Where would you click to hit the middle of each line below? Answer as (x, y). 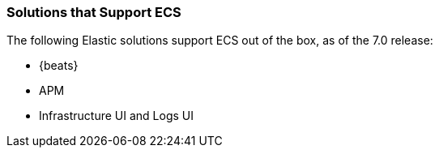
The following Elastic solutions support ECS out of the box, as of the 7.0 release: (220, 41)
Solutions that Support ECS (94, 12)
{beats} (59, 66)
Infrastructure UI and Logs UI (117, 116)
